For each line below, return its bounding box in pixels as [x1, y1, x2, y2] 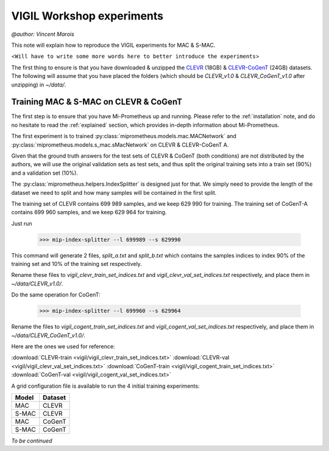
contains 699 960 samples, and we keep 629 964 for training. [11, 209, 167, 216]
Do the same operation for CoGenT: [11, 291, 101, 298]
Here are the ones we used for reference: [11, 343, 115, 350]
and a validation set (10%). [11, 169, 79, 177]
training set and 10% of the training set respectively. [11, 260, 143, 268]
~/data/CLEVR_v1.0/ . [11, 280, 63, 287]
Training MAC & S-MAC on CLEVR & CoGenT [11, 97, 183, 107]
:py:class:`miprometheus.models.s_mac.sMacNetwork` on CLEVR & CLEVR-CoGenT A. [11, 141, 229, 149]
